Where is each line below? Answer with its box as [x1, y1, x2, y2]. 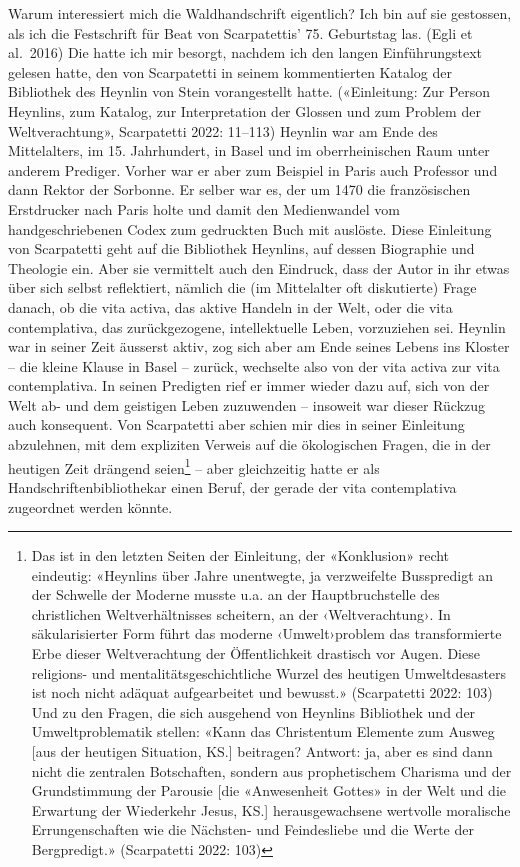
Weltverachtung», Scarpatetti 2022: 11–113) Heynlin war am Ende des [8, 120, 438, 141]
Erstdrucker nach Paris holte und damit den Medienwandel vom [8, 198, 400, 219]
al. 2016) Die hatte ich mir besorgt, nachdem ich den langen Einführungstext [8, 42, 482, 63]
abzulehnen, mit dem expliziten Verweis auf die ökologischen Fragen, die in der [8, 434, 491, 455]
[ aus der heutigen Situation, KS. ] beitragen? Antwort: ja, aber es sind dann [31, 741, 493, 762]
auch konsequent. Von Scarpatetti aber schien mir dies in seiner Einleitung [8, 414, 465, 435]
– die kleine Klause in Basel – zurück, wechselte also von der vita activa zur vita [8, 355, 500, 376]
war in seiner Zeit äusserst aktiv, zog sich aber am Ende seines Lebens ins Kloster [8, 336, 510, 357]
